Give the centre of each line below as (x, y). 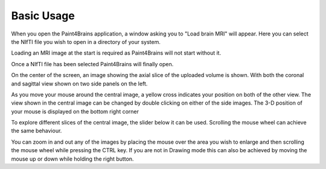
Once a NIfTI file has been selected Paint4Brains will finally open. (92, 64)
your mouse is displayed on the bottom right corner (75, 111)
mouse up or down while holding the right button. (72, 159)
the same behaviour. (37, 131)
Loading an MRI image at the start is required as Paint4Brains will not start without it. (116, 53)
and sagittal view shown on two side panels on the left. (79, 84)
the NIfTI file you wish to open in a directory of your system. (86, 41)
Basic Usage (43, 16)
